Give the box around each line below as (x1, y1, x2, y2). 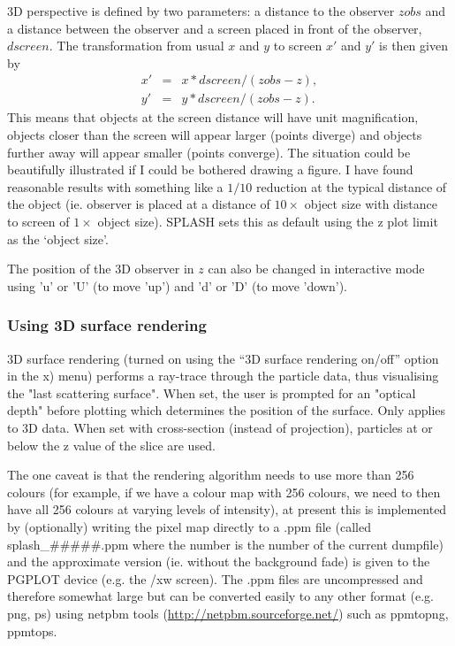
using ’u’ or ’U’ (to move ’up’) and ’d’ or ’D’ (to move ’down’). (7, 276, 347, 295)
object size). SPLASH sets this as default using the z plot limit (97, 212, 438, 230)
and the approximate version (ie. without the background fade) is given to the (7, 552, 430, 571)
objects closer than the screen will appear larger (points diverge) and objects (7, 126, 422, 144)
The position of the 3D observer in (7, 259, 194, 278)
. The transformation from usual (49, 36, 224, 55)
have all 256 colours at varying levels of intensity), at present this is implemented (7, 500, 447, 519)
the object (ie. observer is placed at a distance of (7, 195, 270, 213)
